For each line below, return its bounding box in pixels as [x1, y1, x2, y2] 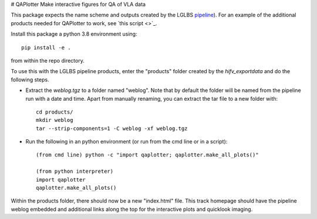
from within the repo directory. [11, 57, 85, 64]
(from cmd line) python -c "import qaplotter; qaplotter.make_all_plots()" [36, 152, 259, 158]
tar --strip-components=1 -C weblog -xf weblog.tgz [36, 125, 188, 132]
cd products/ [36, 108, 73, 115]
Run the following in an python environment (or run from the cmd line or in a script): [25, 138, 228, 145]
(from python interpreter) [36, 168, 114, 175]
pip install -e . [21, 44, 71, 51]
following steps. [11, 76, 49, 83]
